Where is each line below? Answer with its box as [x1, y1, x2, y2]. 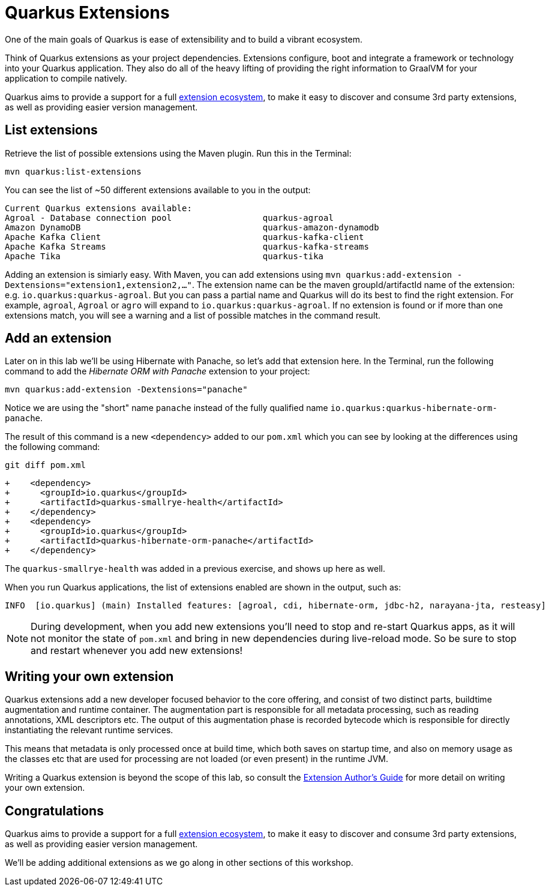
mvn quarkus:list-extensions [5, 166, 142, 176]
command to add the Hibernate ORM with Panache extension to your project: [5, 366, 310, 377]
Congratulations [5, 803, 104, 818]
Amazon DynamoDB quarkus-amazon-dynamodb [5, 222, 379, 232]
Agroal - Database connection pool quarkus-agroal [5, 212, 334, 223]
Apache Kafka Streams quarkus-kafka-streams [5, 241, 369, 251]
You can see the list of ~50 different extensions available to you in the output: [5, 184, 311, 195]
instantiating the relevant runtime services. [5, 725, 173, 736]
